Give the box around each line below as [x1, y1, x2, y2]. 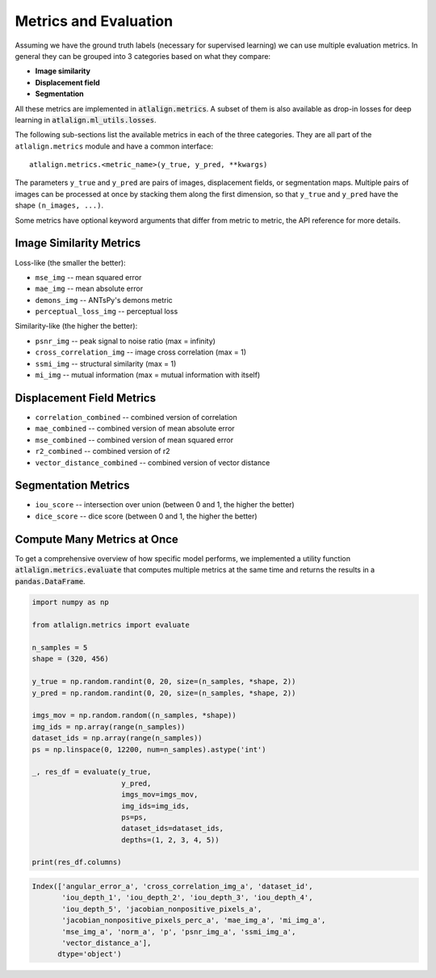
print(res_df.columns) [31, 858, 122, 867]
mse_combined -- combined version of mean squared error [35, 434, 234, 444]
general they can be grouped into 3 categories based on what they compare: [15, 51, 270, 61]
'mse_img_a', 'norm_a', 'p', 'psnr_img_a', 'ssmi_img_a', [61, 927, 296, 936]
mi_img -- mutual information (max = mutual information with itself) [35, 370, 261, 380]
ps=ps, [121, 812, 148, 821]
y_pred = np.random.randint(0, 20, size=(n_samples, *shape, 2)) [31, 688, 296, 698]
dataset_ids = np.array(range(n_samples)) [31, 733, 203, 743]
